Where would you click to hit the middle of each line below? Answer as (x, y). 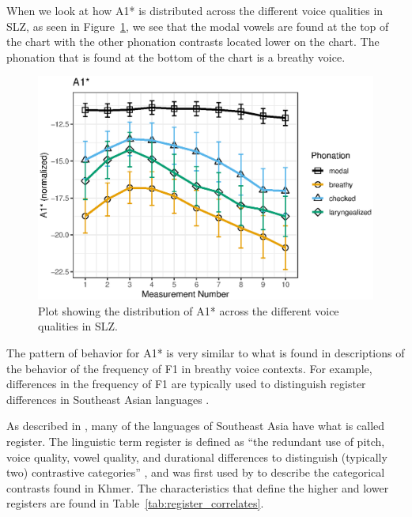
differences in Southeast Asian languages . (108, 399)
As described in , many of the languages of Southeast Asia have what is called (196, 426)
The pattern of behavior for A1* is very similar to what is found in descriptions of (206, 352)
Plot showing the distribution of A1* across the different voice (189, 310)
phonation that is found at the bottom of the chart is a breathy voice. (176, 57)
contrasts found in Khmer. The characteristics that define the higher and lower (198, 487)
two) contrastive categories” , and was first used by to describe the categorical (196, 472)
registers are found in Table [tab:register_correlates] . (135, 503)
